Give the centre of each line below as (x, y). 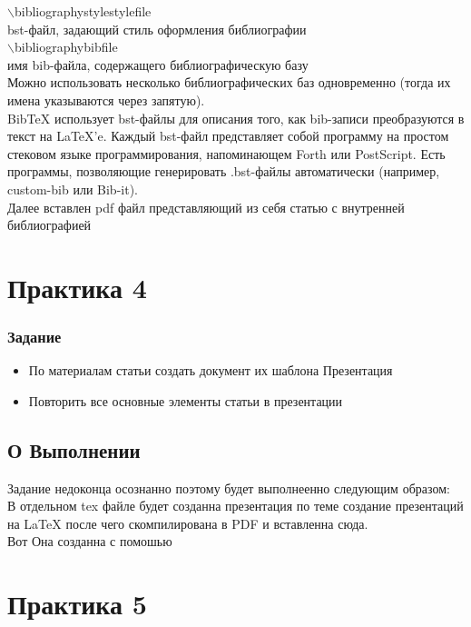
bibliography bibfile (66, 47)
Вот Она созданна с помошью (90, 541)
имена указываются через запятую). (106, 100)
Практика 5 (77, 604)
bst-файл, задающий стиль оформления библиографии (157, 29)
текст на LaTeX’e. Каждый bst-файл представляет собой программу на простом (228, 136)
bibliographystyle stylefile (83, 11)
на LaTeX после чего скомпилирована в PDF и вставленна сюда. (188, 523)
